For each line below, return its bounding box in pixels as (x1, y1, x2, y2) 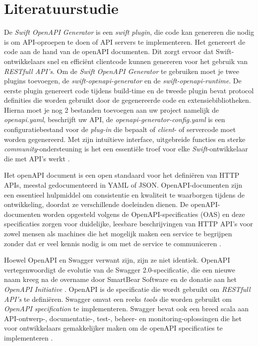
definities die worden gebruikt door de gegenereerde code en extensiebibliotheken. (4, 95, 251, 105)
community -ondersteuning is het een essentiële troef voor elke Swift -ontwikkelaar (4, 143, 248, 154)
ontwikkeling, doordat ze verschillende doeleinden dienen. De (4, 199, 189, 209)
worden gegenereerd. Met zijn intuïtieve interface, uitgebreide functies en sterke (4, 134, 246, 144)
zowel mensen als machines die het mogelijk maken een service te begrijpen (4, 228, 232, 238)
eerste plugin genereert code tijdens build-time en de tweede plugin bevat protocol (4, 85, 254, 95)
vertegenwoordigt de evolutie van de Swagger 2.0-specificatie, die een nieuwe (4, 264, 236, 275)
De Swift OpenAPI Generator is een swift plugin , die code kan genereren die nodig (4, 27, 254, 37)
